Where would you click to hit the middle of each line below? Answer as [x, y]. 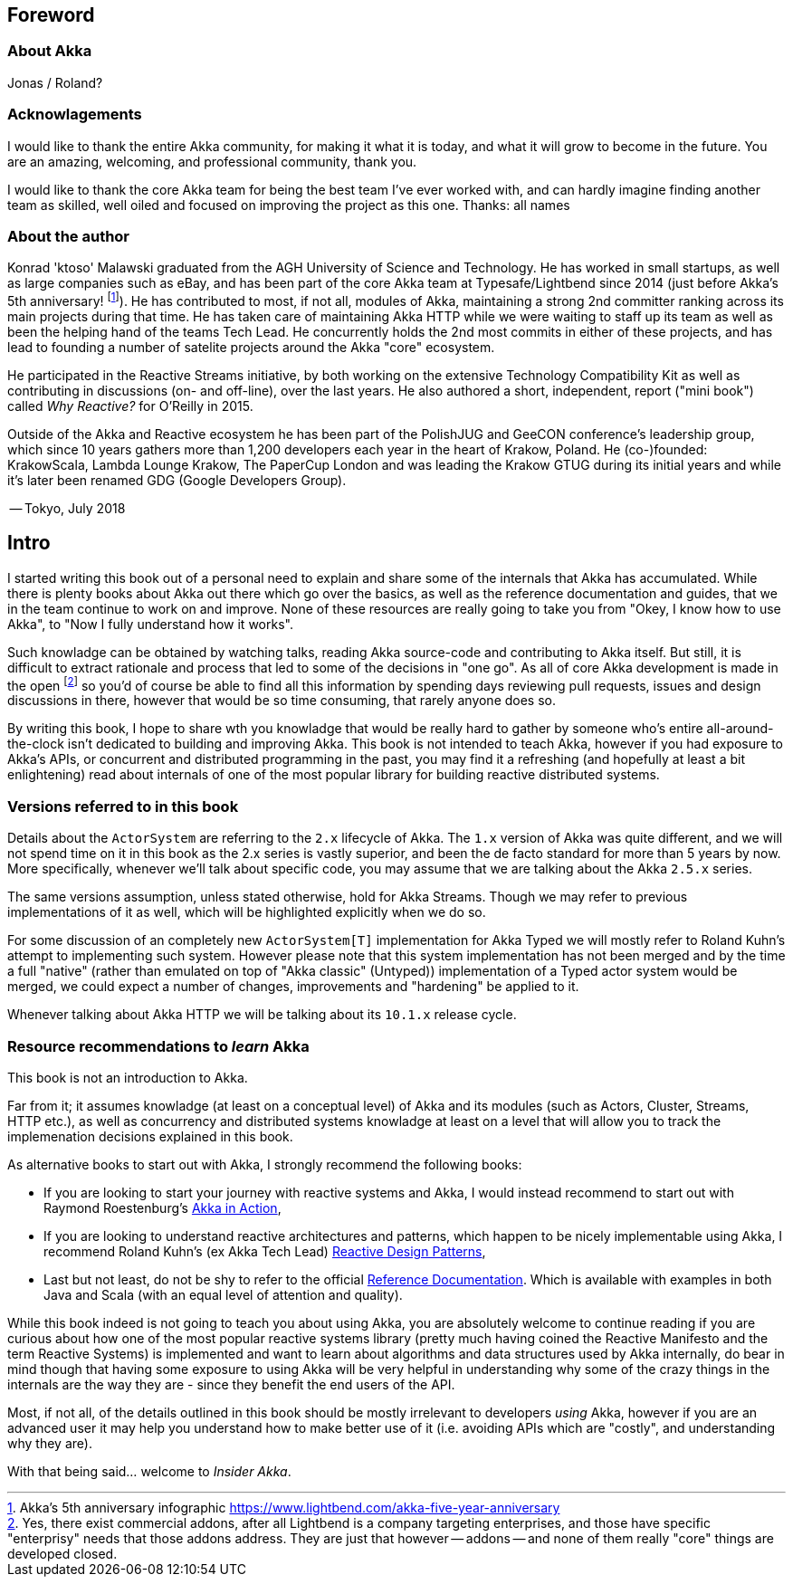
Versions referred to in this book [123, 806]
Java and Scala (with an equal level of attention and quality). [223, 1294]
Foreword [51, 15]
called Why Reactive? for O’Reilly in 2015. [130, 406]
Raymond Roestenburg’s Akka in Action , [162, 1207]
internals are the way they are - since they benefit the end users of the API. [231, 1384]
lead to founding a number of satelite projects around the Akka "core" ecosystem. [251, 347]
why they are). [50, 1443]
